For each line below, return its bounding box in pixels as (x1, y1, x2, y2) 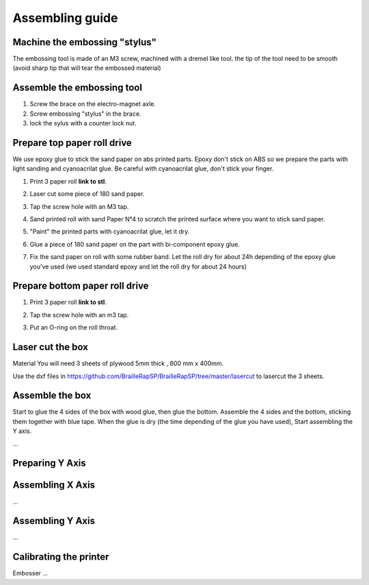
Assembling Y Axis (12, 515, 96, 527)
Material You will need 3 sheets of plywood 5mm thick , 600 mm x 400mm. (12, 360, 224, 368)
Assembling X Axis (12, 480, 96, 491)
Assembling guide (12, 10, 118, 25)
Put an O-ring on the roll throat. (29, 323, 118, 332)
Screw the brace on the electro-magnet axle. (29, 100, 156, 108)
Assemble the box (12, 390, 92, 401)
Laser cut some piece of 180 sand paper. (29, 190, 145, 198)
